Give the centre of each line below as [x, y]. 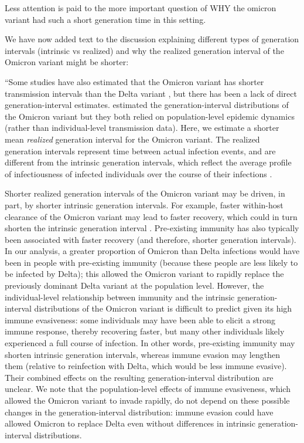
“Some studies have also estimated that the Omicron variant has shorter [134, 81]
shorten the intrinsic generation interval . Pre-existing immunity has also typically [152, 228]
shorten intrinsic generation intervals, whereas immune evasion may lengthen [142, 354]
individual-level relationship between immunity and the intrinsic [120, 297]
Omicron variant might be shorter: [67, 62]
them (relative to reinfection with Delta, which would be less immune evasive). [146, 366]
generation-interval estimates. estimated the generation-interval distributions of [147, 105]
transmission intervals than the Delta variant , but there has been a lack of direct [151, 93]
